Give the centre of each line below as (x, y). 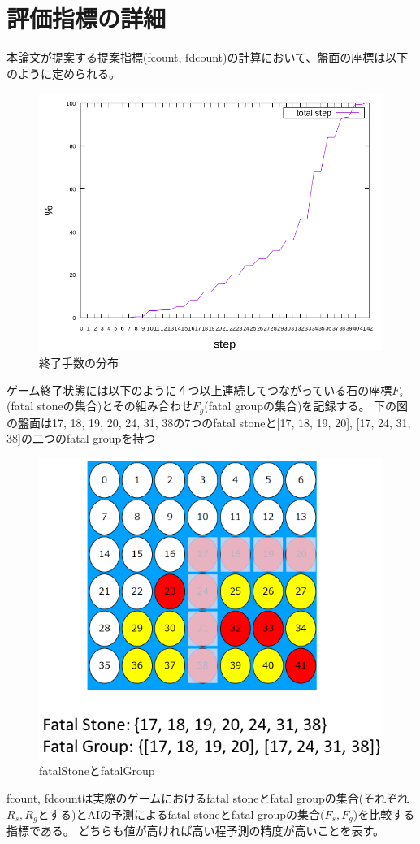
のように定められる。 (63, 73)
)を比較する (384, 814)
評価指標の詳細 (87, 18)
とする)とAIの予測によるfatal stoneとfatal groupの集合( (181, 814)
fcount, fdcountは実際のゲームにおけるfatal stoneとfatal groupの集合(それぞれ (208, 798)
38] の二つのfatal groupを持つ (81, 438)
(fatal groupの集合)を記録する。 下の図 (306, 406)
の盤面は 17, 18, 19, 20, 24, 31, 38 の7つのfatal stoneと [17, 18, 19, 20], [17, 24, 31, (209, 422)
